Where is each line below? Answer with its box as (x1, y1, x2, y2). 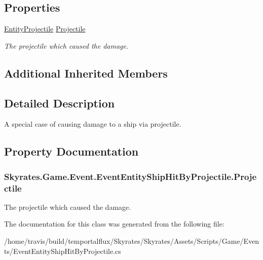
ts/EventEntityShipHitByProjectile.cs (4, 245, 121, 256)
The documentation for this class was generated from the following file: (4, 218, 224, 229)
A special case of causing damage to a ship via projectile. (4, 119, 181, 129)
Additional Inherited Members (4, 65, 168, 81)
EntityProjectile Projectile (4, 23, 86, 34)
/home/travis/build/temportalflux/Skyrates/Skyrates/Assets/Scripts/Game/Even (4, 236, 259, 246)
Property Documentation (4, 143, 139, 159)
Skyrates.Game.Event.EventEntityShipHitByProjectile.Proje (4, 170, 257, 182)
